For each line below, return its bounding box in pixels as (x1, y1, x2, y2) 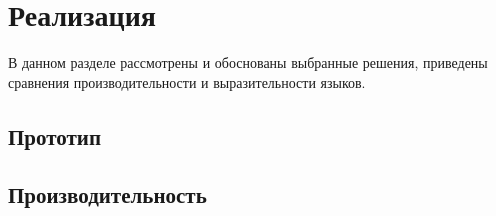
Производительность (8, 179, 207, 210)
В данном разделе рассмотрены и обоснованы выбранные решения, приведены (8, 52, 488, 73)
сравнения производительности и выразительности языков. (8, 71, 366, 92)
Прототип (8, 120, 102, 151)
